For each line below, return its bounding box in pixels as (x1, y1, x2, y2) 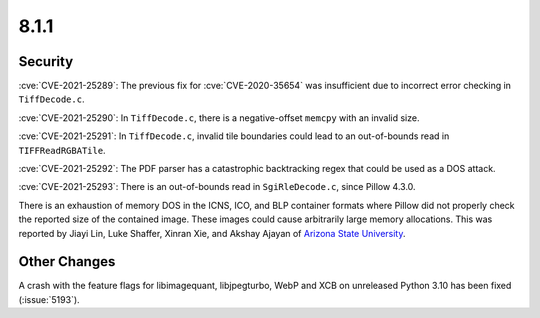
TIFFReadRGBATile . (18, 144, 106, 156)
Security (18, 53, 74, 70)
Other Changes (18, 253, 116, 270)
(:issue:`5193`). (18, 293, 80, 305)
